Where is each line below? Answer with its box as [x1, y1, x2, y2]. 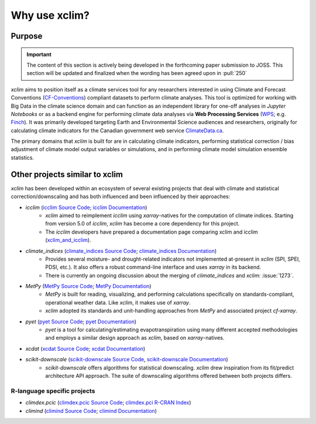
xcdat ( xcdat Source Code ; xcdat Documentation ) [25, 345, 146, 352]
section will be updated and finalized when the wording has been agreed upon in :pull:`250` [26, 70, 247, 77]
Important [26, 50, 52, 58]
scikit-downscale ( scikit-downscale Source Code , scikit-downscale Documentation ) [25, 356, 228, 363]
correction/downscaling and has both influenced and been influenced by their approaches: [11, 193, 231, 200]
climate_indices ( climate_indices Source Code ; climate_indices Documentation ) [25, 247, 217, 254]
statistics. [11, 154, 35, 161]
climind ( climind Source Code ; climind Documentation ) [25, 407, 157, 414]
